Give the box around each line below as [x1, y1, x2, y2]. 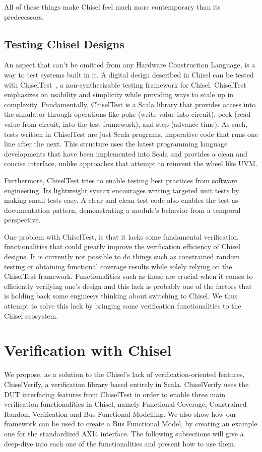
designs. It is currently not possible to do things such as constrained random [4, 251, 240, 262]
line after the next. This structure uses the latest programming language [4, 138, 228, 149]
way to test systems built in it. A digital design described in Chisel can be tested [4, 69, 254, 80]
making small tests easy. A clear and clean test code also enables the [4, 195, 216, 205]
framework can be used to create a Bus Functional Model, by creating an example [4, 418, 257, 429]
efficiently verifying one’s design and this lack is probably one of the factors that [4, 280, 252, 291]
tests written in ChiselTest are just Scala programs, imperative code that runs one [4, 128, 258, 139]
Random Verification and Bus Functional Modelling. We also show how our [4, 408, 236, 419]
